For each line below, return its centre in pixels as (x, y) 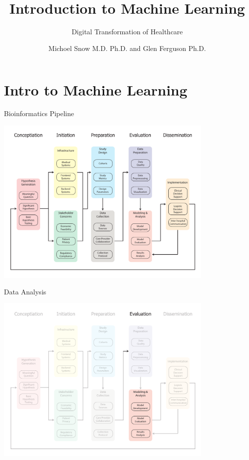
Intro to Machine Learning (96, 90)
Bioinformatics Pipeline (39, 113)
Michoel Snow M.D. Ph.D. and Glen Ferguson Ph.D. (127, 48)
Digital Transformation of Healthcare (127, 32)
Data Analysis (25, 291)
